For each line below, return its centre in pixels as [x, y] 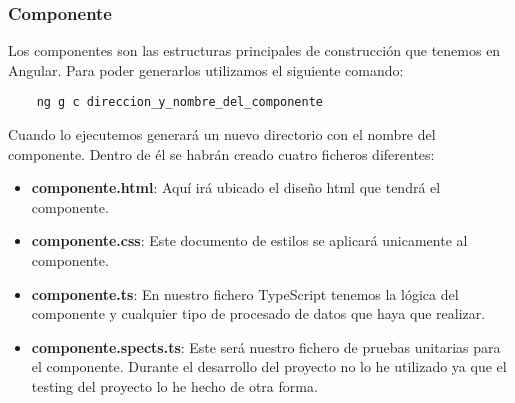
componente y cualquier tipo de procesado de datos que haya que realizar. [258, 313]
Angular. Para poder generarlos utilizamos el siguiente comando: [206, 69]
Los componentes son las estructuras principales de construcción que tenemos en [254, 50]
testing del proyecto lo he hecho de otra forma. [174, 386]
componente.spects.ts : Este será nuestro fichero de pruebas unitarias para [266, 346]
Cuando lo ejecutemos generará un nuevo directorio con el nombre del [222, 134]
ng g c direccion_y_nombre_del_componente [179, 102]
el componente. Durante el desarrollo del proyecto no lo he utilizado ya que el [269, 366]
